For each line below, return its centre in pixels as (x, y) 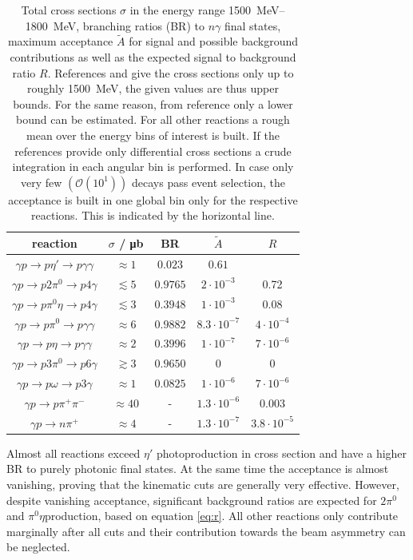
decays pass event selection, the (209, 182)
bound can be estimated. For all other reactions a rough (153, 119)
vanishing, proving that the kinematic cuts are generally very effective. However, (203, 485)
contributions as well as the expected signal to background (153, 57)
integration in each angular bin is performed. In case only (153, 167)
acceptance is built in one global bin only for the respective (153, 199)
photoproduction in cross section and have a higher (282, 453)
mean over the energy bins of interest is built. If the (153, 135)
